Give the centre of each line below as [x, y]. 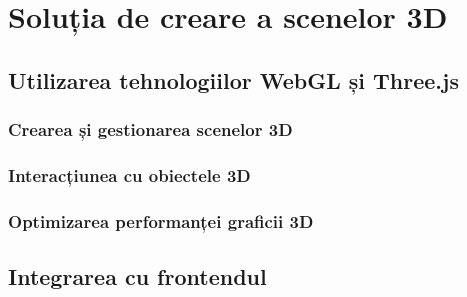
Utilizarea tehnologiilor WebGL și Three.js [233, 79]
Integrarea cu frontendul [137, 276]
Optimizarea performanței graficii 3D [161, 220]
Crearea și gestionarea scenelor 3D [150, 129]
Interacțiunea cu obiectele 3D [129, 174]
